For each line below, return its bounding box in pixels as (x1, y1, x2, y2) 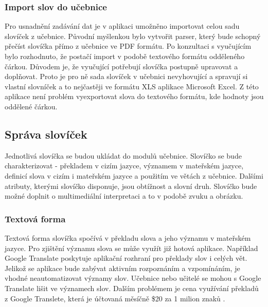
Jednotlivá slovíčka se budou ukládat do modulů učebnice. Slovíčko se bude (5, 150, 242, 161)
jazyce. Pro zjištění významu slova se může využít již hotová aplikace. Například (5, 242, 258, 253)
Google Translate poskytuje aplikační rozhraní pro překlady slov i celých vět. (5, 253, 247, 263)
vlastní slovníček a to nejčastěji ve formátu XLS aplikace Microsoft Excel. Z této (5, 81, 259, 91)
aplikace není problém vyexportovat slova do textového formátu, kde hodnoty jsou (5, 91, 264, 102)
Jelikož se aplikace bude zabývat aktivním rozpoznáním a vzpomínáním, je (5, 262, 240, 273)
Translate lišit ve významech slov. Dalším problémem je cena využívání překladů (5, 282, 259, 293)
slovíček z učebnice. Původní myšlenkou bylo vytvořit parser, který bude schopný (5, 30, 261, 41)
